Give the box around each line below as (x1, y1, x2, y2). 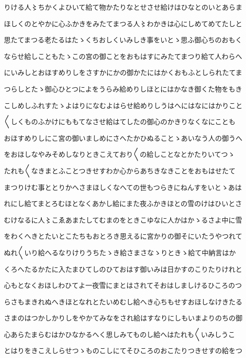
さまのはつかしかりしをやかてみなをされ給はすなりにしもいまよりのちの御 (4, 313, 243, 323)
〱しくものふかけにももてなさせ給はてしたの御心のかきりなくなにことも (4, 116, 236, 127)
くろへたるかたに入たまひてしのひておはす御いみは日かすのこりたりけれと (4, 264, 243, 274)
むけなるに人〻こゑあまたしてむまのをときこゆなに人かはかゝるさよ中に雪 (4, 214, 243, 225)
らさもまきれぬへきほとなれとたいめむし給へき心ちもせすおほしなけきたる (4, 296, 243, 306)
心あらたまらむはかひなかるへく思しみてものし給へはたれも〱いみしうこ (4, 329, 235, 339)
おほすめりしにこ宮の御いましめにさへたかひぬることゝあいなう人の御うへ (4, 132, 243, 143)
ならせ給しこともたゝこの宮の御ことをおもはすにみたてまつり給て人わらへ (4, 51, 243, 61)
